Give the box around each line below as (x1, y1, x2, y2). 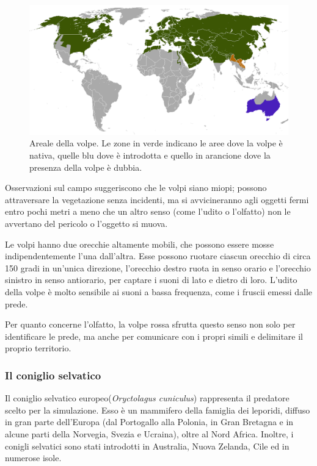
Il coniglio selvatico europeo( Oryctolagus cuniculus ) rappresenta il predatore (5, 392, 290, 404)
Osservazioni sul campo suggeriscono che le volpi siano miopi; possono (5, 181, 267, 194)
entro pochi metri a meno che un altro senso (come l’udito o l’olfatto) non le (5, 205, 291, 218)
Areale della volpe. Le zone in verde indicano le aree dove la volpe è (29, 137, 283, 149)
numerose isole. (5, 451, 62, 464)
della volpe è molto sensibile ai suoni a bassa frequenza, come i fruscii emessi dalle (5, 285, 313, 298)
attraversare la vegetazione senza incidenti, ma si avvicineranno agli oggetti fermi (5, 193, 309, 206)
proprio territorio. (5, 342, 71, 354)
